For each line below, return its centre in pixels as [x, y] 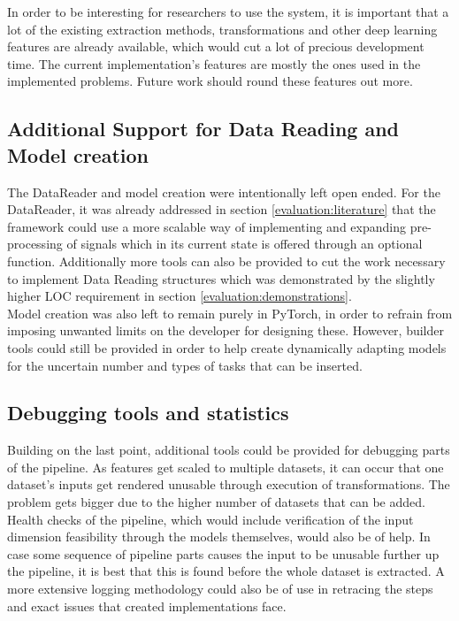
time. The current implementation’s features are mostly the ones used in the [214, 63]
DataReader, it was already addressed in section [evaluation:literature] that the [222, 209]
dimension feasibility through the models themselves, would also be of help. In [219, 537]
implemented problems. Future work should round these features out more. [210, 81]
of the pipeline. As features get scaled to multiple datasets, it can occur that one [226, 467]
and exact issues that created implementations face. [147, 606]
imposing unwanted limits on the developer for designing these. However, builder [226, 330]
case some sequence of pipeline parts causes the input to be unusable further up [223, 553]
